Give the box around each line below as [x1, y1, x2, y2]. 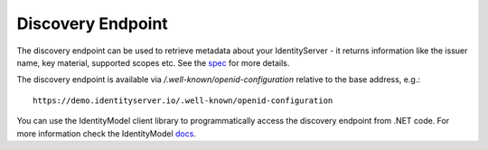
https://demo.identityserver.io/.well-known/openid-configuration [33, 95, 333, 106]
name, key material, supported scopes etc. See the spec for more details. [16, 57, 290, 68]
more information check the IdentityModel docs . [16, 127, 196, 139]
